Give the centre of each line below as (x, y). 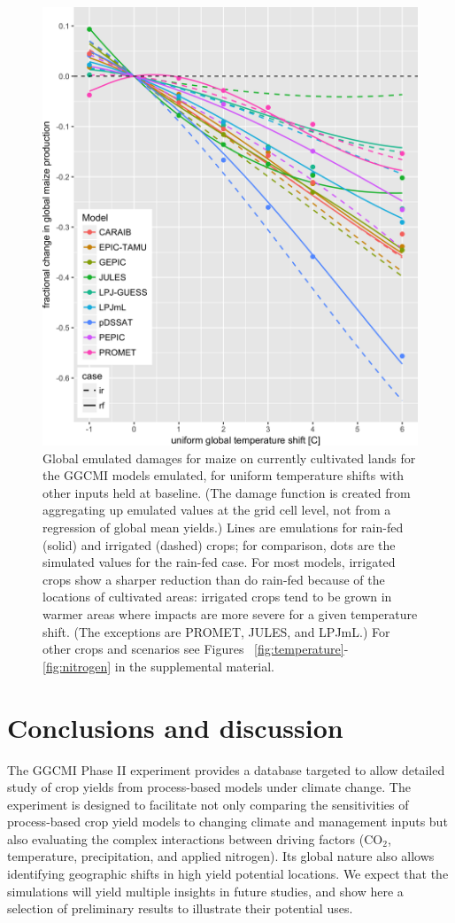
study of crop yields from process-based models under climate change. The (209, 787)
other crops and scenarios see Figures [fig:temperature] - (196, 649)
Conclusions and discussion (175, 727)
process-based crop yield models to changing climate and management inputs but (227, 822)
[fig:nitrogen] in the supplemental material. (158, 666)
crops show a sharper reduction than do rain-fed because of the (214, 579)
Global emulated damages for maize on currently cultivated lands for (229, 458)
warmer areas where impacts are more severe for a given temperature (230, 614)
